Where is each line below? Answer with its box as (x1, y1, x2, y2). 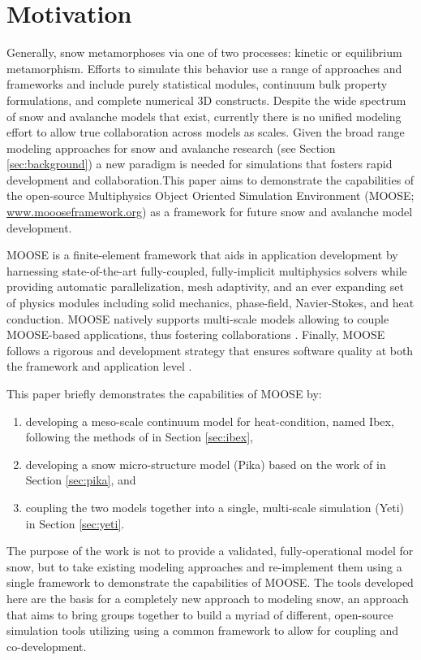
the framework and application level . (6, 358, 192, 375)
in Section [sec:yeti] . (25, 515, 125, 532)
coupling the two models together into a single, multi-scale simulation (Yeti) (25, 498, 405, 515)
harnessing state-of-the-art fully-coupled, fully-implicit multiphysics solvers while (6, 262, 407, 279)
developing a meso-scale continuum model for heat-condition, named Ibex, (25, 412, 394, 429)
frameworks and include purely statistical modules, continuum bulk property (6, 76, 388, 93)
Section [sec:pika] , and (25, 471, 136, 488)
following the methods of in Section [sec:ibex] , (25, 428, 253, 445)
